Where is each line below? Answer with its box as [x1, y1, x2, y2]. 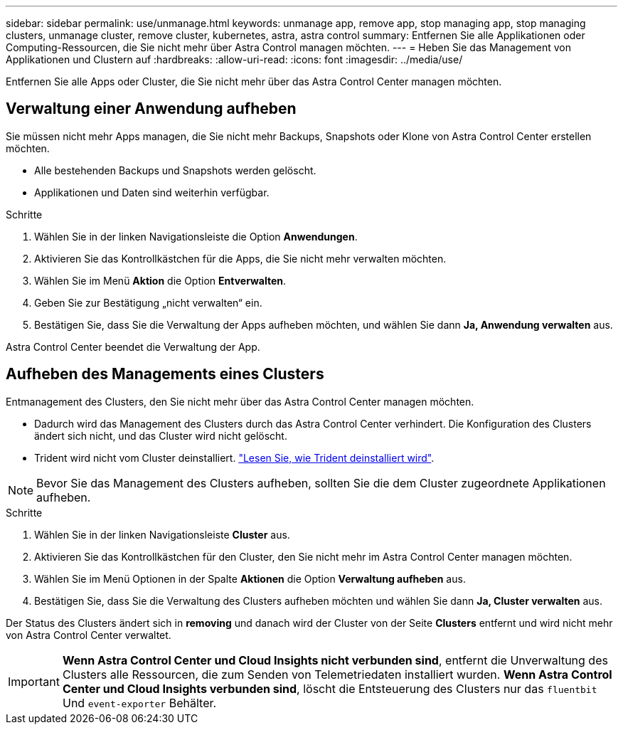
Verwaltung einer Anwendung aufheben [6, 100, 297, 118]
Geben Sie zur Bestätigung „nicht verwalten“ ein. [34, 296, 262, 309]
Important [8, 674, 60, 689]
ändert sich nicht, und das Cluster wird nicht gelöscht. [34, 429, 287, 442]
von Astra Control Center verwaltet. [6, 628, 171, 641]
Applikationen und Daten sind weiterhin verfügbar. [34, 186, 270, 199]
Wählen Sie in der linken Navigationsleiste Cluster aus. [34, 528, 290, 541]
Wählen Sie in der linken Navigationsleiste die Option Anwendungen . [34, 230, 358, 243]
